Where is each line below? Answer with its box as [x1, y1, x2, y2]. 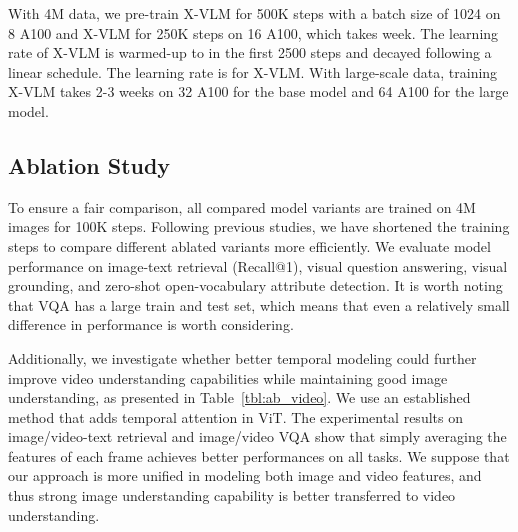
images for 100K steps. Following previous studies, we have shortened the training [8, 216, 510, 237]
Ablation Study [8, 149, 171, 180]
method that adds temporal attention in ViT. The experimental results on [8, 406, 463, 427]
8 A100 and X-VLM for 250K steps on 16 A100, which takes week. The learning [8, 22, 499, 43]
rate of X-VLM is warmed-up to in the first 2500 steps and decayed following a [8, 42, 492, 63]
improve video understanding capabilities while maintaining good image [8, 367, 448, 388]
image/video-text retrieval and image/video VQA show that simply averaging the [8, 426, 507, 447]
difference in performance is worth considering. [8, 314, 294, 335]
